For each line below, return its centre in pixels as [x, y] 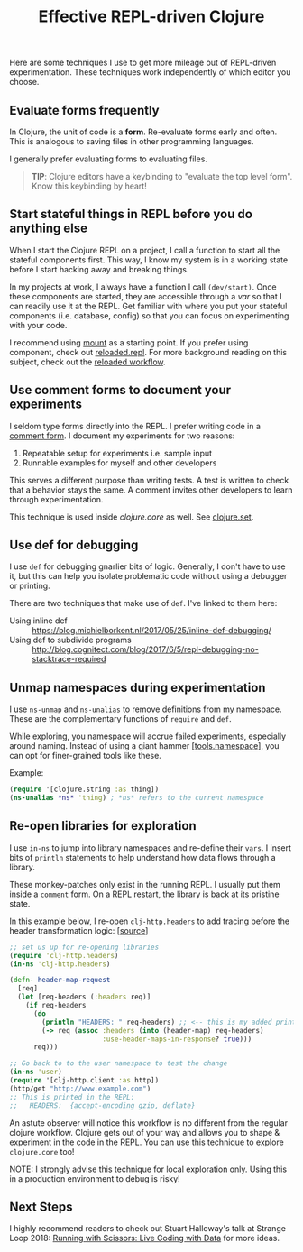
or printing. [30, 586]
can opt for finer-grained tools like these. [86, 756]
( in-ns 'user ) [36, 1072]
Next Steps [41, 1206]
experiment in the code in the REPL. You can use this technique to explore [147, 1142]
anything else [49, 229]
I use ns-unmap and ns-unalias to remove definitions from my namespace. [146, 709]
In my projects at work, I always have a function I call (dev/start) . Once [143, 287]
